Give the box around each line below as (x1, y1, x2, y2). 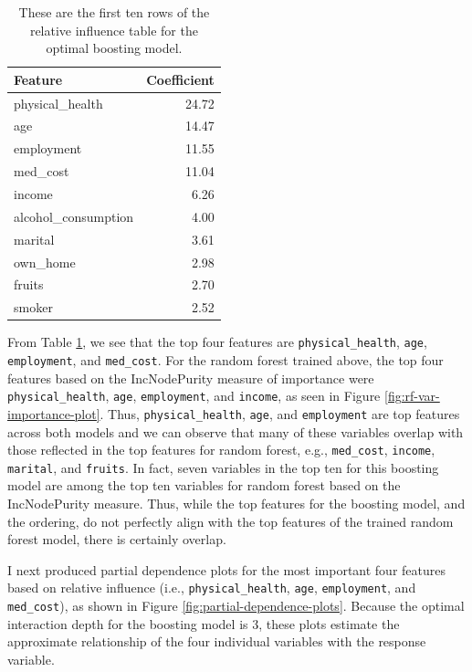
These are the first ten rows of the (18, 3, 210, 21)
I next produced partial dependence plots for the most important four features (7, 560, 446, 579)
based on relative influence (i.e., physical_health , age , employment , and (7, 578, 416, 597)
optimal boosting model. (46, 38, 183, 58)
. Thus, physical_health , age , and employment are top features (100, 404, 460, 423)
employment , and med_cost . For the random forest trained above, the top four (7, 350, 444, 369)
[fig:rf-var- (384, 386, 440, 405)
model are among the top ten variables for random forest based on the (7, 476, 401, 495)
